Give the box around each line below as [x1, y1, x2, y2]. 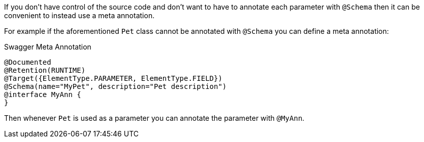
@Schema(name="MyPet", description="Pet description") [4, 82, 227, 90]
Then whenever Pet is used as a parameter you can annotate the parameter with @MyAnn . [4, 114, 305, 122]
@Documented [4, 58, 51, 66]
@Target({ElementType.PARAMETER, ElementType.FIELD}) [4, 74, 222, 82]
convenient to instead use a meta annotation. [4, 11, 155, 20]
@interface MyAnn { [4, 90, 81, 99]
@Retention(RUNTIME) [4, 66, 86, 74]
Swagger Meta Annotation [4, 42, 91, 51]
